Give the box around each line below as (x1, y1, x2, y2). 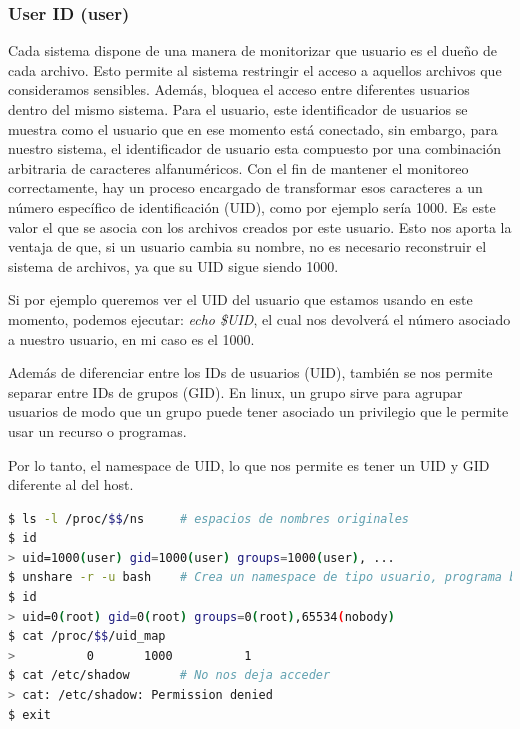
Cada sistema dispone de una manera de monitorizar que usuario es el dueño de (8, 40, 497, 61)
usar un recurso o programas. (8, 420, 187, 441)
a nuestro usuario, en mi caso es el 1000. (8, 328, 255, 349)
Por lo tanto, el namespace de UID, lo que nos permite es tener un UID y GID (8, 454, 490, 475)
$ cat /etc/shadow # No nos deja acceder (8, 668, 331, 683)
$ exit (8, 707, 51, 722)
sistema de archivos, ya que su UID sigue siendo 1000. (8, 255, 339, 276)
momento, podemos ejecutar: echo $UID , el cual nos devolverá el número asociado (8, 308, 511, 329)
